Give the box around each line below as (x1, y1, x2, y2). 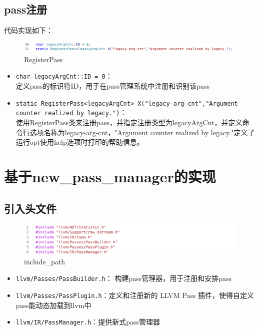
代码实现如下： (4, 25, 53, 36)
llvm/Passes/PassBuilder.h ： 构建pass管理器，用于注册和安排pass (15, 273, 232, 283)
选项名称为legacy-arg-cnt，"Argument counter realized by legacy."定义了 (29, 127, 255, 137)
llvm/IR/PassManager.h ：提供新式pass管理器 (15, 316, 160, 327)
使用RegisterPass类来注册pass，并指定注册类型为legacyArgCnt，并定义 (15, 117, 242, 127)
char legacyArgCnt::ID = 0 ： (15, 71, 112, 81)
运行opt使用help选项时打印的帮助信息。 (15, 137, 144, 147)
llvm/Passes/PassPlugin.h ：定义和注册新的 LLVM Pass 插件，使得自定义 (15, 289, 254, 300)
